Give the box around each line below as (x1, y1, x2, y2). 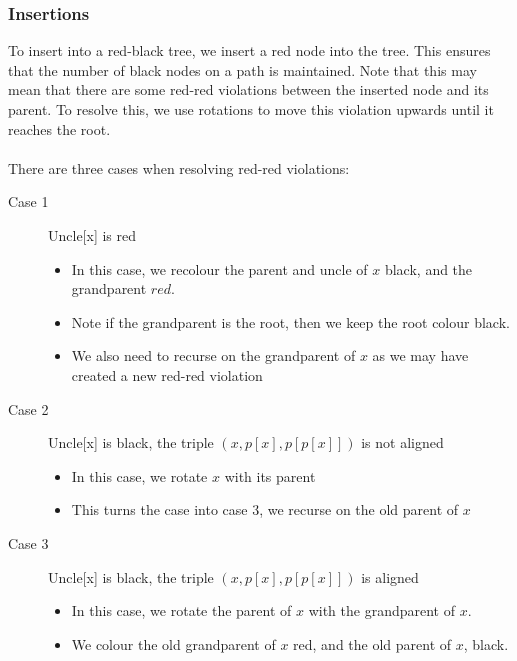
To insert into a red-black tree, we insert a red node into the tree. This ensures (8, 40, 491, 61)
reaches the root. (8, 118, 111, 139)
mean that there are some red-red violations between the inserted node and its (8, 79, 489, 100)
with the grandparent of (308, 600, 456, 621)
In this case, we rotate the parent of (71, 600, 292, 621)
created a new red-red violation (71, 364, 263, 385)
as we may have (372, 345, 469, 366)
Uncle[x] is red (48, 224, 137, 245)
